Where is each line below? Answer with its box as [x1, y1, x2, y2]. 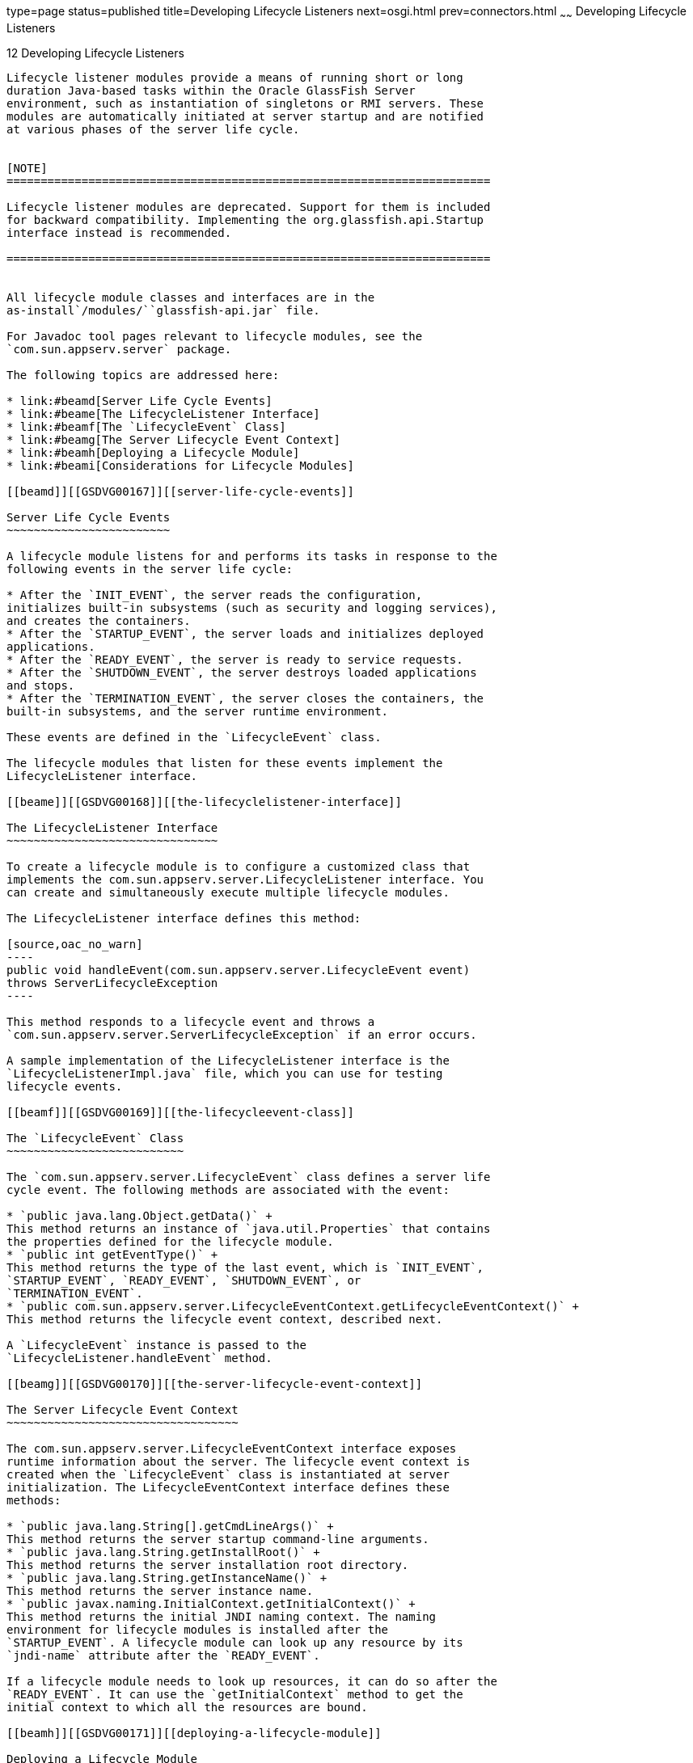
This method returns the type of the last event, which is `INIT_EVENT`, [6, 1260, 484, 1274]
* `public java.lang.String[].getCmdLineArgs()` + [6, 1519, 334, 1533]
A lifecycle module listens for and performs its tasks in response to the [6, 549, 497, 563]
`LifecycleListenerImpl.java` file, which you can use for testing [6, 1066, 443, 1080]
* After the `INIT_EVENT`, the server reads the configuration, [6, 588, 423, 601]
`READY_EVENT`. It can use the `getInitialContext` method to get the [6, 1687, 463, 1701]
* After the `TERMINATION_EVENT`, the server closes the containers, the [6, 691, 484, 705]
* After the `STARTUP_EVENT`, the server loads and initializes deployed [6, 626, 484, 640]
